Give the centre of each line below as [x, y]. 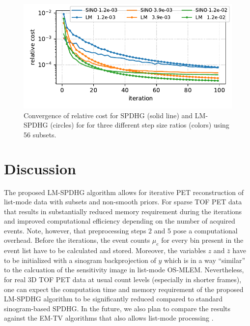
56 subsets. [40, 134]
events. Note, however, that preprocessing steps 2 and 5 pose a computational [121, 230]
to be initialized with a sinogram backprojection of [80, 260]
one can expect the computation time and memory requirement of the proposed [124, 289]
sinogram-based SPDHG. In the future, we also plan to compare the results [117, 308]
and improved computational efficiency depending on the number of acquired [120, 221]
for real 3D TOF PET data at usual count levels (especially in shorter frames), [123, 279]
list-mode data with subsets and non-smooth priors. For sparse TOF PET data [123, 202]
